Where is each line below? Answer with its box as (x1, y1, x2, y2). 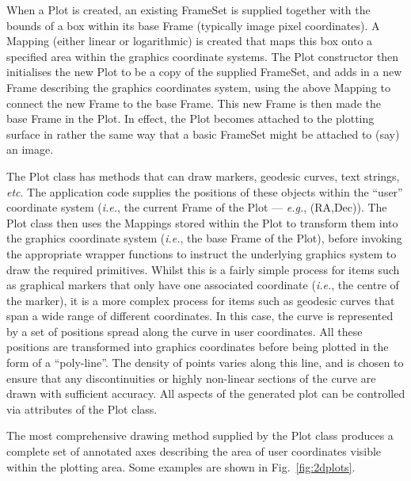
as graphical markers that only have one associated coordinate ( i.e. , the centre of (6, 277, 399, 293)
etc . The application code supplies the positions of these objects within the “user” (6, 183, 403, 200)
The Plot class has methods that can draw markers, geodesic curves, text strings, (6, 167, 400, 184)
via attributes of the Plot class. (6, 400, 158, 417)
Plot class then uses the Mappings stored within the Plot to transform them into (6, 214, 398, 231)
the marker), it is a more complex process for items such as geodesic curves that (6, 292, 395, 308)
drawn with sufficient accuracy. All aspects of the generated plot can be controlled (6, 385, 405, 402)
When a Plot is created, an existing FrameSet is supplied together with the (6, 2, 371, 17)
